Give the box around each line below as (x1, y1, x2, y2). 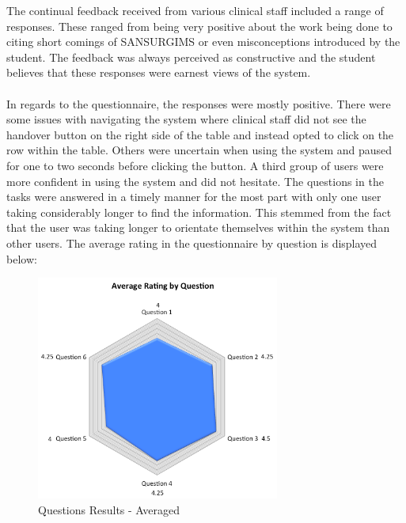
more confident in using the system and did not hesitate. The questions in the (6, 172, 384, 189)
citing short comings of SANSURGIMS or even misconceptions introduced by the (6, 33, 400, 50)
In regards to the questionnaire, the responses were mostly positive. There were (6, 95, 391, 112)
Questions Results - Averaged (38, 501, 180, 517)
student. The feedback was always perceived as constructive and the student (6, 48, 376, 65)
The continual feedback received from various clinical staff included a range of (6, 2, 384, 18)
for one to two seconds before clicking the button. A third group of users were (6, 157, 384, 173)
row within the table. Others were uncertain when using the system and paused (6, 142, 393, 158)
